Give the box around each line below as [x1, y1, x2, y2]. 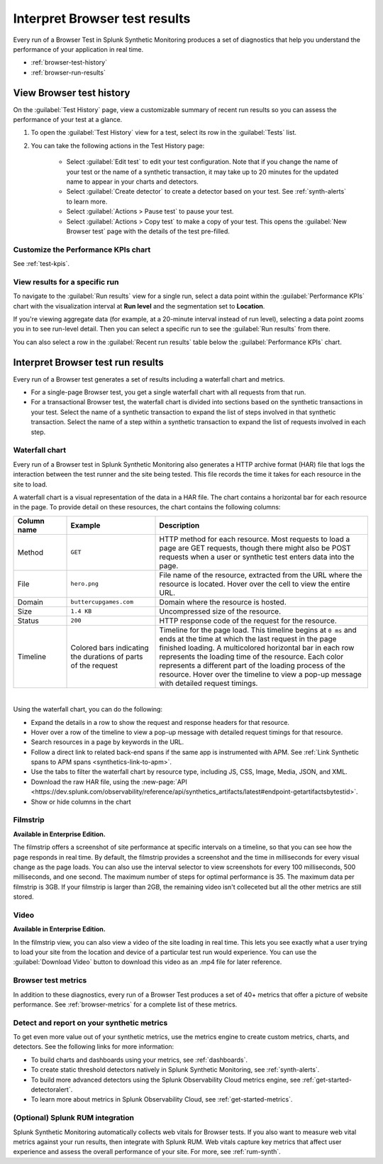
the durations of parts [70, 651, 143, 661]
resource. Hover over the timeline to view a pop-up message [159, 669, 362, 679]
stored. [13, 892, 35, 901]
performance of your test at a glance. [13, 116, 123, 124]
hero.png [70, 580, 99, 588]
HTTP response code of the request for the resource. [159, 616, 337, 626]
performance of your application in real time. [13, 45, 144, 53]
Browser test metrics [13, 975, 87, 985]
